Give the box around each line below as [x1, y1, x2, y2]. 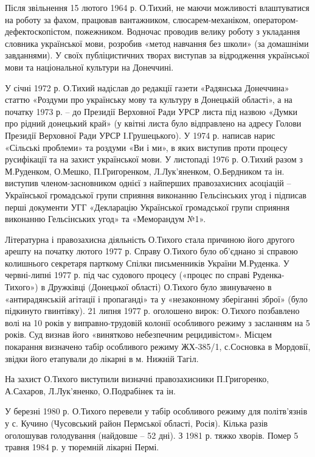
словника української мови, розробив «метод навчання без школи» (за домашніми [5, 37, 309, 49]
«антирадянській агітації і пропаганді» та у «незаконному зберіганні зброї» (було [5, 292, 308, 305]
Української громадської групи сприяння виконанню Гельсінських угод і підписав [5, 188, 306, 201]
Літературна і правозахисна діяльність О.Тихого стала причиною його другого [5, 232, 295, 245]
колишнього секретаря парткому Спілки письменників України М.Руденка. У [5, 256, 289, 269]
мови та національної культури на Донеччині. [5, 60, 174, 73]
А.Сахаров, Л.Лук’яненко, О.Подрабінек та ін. [5, 384, 176, 397]
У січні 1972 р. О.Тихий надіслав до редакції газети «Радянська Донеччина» [5, 81, 289, 94]
